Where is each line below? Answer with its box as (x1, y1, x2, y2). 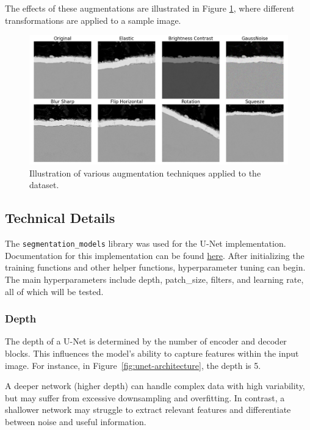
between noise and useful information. (5, 415, 146, 428)
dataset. (29, 178, 59, 191)
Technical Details (5, 208, 115, 227)
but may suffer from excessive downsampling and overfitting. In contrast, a (5, 391, 285, 404)
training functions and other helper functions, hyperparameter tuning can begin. (5, 261, 306, 274)
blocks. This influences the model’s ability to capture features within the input (5, 347, 299, 360)
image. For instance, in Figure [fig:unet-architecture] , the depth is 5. (5, 359, 261, 371)
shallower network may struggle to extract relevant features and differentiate (5, 403, 291, 416)
